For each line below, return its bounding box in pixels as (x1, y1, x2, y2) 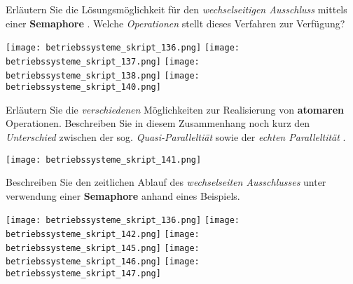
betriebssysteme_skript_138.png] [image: (6, 70, 200, 81)
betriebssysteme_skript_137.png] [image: (6, 56, 200, 67)
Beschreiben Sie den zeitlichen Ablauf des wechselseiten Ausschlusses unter (6, 175, 326, 189)
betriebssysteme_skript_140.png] (6, 82, 161, 93)
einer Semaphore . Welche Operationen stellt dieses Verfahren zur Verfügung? (6, 15, 345, 30)
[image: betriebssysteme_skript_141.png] (6, 154, 202, 165)
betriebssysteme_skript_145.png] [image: (6, 243, 200, 253)
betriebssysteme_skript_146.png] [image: (6, 257, 200, 267)
